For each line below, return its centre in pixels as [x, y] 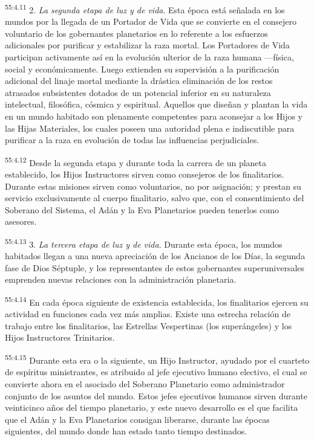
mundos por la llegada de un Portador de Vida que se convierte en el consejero [151, 21]
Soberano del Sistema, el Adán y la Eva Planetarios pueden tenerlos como [142, 209]
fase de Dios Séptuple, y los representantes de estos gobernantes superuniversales [155, 267]
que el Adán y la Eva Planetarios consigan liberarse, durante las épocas [137, 419]
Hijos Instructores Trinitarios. [60, 337]
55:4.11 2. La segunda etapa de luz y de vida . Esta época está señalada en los [145, 9]
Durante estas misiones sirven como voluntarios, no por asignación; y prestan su [153, 186]
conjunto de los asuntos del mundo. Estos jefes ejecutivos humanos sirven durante [156, 395]
